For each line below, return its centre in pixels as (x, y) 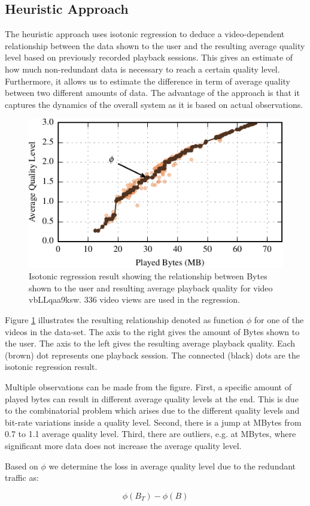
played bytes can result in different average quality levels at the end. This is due (152, 398)
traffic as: (22, 478)
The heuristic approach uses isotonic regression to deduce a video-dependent (145, 34)
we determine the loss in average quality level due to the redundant (172, 466)
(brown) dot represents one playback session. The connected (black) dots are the (152, 355)
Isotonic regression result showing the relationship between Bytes (148, 276)
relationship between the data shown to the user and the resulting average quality (155, 45)
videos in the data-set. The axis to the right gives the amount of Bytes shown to (152, 331)
